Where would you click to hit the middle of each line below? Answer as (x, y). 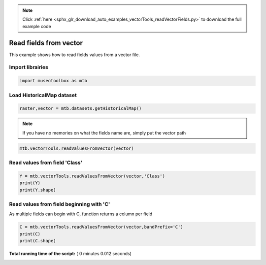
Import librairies (29, 67)
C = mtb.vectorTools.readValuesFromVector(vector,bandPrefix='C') (101, 227)
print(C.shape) (38, 241)
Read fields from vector (46, 43)
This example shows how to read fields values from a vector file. (75, 55)
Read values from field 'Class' (46, 163)
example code (37, 26)
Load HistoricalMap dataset (43, 95)
